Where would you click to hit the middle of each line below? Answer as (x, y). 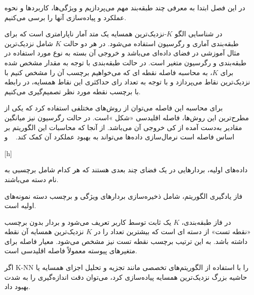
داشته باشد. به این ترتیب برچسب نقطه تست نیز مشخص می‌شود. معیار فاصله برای (126, 241)
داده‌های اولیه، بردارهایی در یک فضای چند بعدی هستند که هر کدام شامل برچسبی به (126, 170)
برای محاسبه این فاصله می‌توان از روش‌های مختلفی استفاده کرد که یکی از (114, 108)
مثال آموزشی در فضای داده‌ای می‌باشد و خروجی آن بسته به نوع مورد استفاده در (122, 53)
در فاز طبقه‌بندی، (207, 222)
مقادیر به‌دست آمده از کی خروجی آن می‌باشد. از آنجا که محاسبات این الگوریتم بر (123, 127)
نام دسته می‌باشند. (32, 179)
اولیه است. (20, 205)
